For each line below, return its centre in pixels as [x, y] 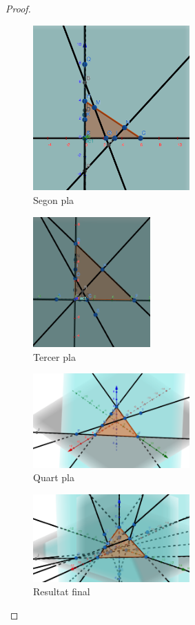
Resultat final [62, 591]
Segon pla [54, 200]
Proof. [18, 8]
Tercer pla [54, 356]
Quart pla [54, 477]
